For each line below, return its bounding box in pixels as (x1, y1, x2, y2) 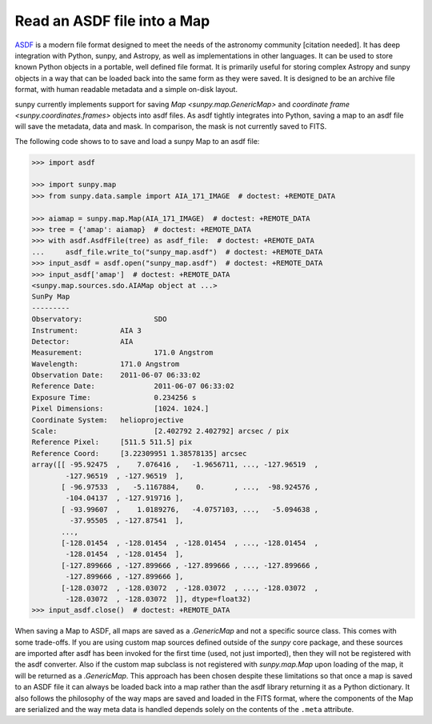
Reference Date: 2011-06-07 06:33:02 (31, 382, 235, 391)
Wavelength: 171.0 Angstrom (31, 359, 180, 368)
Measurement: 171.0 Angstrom (31, 348, 214, 358)
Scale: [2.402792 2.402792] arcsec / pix (31, 426, 290, 436)
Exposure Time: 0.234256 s (31, 393, 197, 402)
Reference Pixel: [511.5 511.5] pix (31, 438, 192, 447)
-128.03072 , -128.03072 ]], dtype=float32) (65, 594, 251, 603)
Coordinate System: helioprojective (31, 415, 184, 424)
